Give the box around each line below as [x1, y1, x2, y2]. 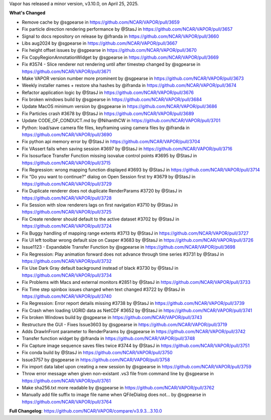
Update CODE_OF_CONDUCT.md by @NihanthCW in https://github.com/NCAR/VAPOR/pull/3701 [22, 118, 221, 124]
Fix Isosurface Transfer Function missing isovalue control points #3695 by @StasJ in [22, 153, 197, 159]
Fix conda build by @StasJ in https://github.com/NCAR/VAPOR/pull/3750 [22, 350, 173, 356]
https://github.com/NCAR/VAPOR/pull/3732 [22, 258, 112, 264]
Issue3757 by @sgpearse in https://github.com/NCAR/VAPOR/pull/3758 [22, 357, 170, 363]
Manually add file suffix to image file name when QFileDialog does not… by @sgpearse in [22, 392, 206, 398]
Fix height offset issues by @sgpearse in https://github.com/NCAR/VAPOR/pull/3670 [22, 47, 197, 53]
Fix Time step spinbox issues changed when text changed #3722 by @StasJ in [22, 286, 185, 292]
